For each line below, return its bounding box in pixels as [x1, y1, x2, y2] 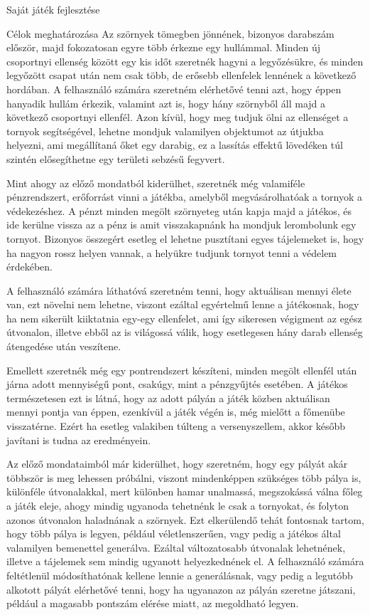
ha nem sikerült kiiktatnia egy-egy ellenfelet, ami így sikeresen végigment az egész [6, 310, 362, 325]
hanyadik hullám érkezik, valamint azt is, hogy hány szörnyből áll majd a [6, 95, 326, 110]
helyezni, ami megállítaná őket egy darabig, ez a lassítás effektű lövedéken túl [6, 137, 343, 152]
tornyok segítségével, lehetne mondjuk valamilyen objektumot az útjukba [6, 123, 324, 138]
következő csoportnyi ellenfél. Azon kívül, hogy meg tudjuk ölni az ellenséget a [6, 110, 349, 125]
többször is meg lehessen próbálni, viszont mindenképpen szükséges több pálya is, [6, 470, 361, 485]
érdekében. [6, 259, 53, 274]
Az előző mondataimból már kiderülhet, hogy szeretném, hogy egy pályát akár [6, 456, 348, 471]
